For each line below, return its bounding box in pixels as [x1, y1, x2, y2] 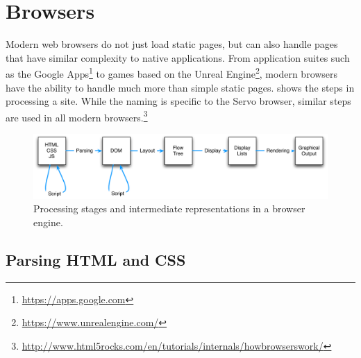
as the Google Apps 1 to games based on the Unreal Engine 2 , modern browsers [6, 65, 338, 80]
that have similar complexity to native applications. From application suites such [6, 50, 350, 65]
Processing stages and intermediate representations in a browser [33, 201, 305, 216]
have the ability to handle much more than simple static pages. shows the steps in [6, 80, 355, 94]
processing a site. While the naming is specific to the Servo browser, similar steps [6, 94, 351, 108]
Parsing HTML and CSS [6, 248, 186, 270]
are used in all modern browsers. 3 [6, 108, 148, 124]
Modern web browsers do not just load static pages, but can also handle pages [6, 37, 338, 51]
